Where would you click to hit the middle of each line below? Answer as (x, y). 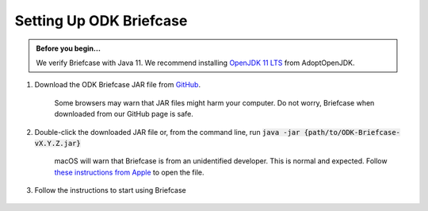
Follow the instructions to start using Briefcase (110, 190)
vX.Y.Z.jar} (57, 143)
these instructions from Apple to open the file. (129, 172)
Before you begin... (68, 48)
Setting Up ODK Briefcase (101, 21)
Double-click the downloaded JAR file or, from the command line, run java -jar (167, 132)
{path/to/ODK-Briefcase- (352, 132)
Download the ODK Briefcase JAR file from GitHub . (118, 85)
